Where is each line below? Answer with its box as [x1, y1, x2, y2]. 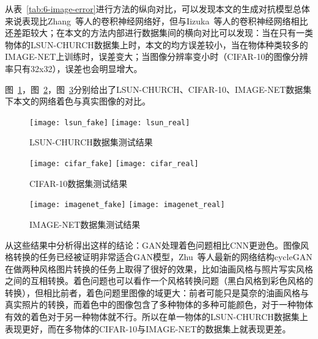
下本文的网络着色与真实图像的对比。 [5, 95, 150, 108]
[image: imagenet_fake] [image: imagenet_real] [29, 200, 225, 210]
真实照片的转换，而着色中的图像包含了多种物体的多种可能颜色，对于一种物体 [5, 298, 313, 311]
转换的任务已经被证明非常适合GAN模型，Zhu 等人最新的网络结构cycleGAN [13, 250, 312, 263]
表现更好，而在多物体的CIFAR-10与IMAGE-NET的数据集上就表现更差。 [5, 322, 291, 335]
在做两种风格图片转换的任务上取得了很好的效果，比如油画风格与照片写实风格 [5, 262, 313, 275]
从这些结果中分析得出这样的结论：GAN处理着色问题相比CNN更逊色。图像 [5, 238, 301, 251]
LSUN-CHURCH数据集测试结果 [29, 136, 153, 148]
